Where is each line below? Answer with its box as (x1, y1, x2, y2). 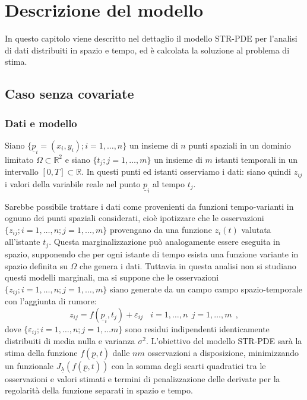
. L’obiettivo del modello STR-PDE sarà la (145, 335, 302, 347)
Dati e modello (5, 115, 77, 130)
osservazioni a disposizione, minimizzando (147, 346, 299, 358)
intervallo (5, 165, 39, 178)
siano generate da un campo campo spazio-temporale (109, 282, 303, 295)
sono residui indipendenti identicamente (125, 322, 270, 335)
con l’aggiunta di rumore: (5, 295, 97, 307)
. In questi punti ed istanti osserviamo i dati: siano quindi (81, 165, 291, 178)
